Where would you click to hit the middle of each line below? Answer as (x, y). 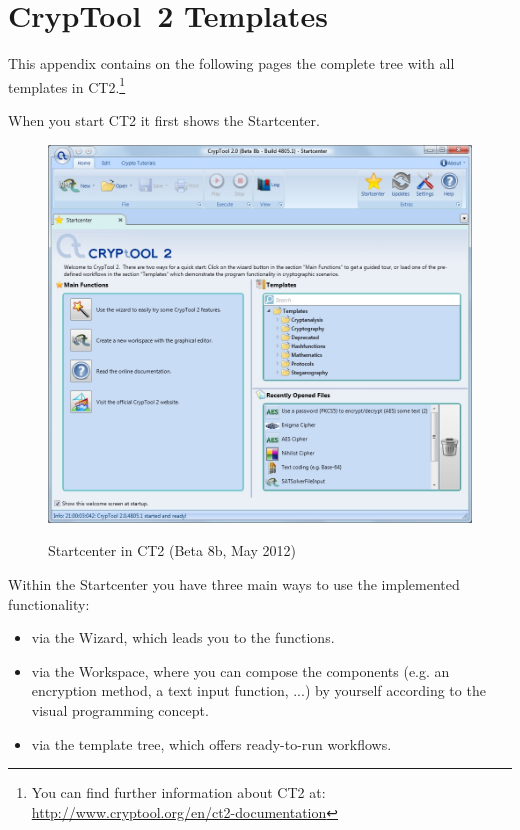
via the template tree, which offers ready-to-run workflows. (211, 743)
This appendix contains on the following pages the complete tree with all (231, 63)
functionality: (49, 603)
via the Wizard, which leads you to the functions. (183, 637)
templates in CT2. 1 (67, 85)
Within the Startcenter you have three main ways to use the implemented (234, 584)
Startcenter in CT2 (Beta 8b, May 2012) (172, 550)
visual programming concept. (120, 709)
